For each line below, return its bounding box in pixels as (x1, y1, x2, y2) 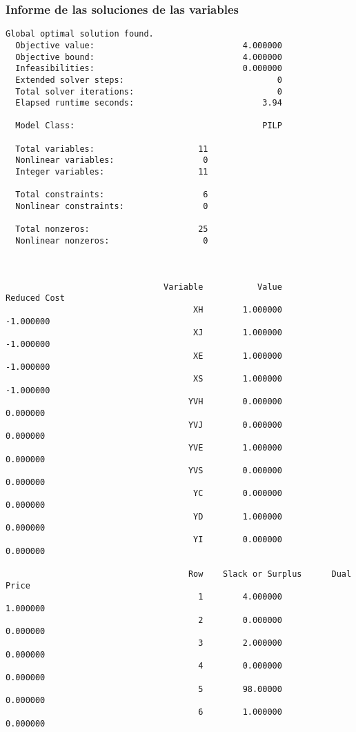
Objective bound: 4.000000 (15, 52, 282, 62)
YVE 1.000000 (188, 442, 282, 453)
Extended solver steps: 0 (15, 75, 282, 85)
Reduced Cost (6, 293, 65, 304)
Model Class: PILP (15, 121, 282, 131)
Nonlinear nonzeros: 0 (15, 236, 208, 246)
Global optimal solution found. (6, 29, 154, 39)
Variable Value (164, 281, 282, 292)
